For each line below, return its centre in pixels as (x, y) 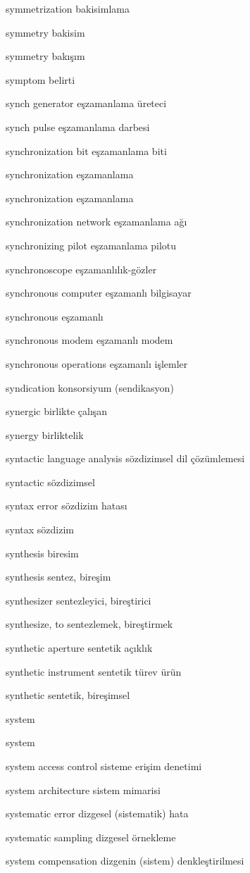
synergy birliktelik (45, 434)
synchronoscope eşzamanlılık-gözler (81, 269)
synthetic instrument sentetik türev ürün (94, 671)
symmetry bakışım (45, 56)
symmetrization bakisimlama (68, 8)
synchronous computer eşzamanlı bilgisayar (99, 293)
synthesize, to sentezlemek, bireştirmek (89, 624)
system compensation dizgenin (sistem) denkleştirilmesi (125, 861)
